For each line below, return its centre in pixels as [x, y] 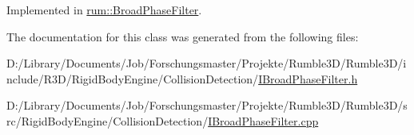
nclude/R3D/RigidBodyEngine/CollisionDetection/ [133, 78]
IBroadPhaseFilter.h [308, 78]
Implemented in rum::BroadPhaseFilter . [104, 10]
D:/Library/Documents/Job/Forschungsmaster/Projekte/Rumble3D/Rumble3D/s [207, 105]
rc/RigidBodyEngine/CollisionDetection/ [107, 120]
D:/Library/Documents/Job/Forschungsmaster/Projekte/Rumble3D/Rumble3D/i [207, 63]
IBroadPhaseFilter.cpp [263, 120]
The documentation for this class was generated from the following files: [183, 36]
